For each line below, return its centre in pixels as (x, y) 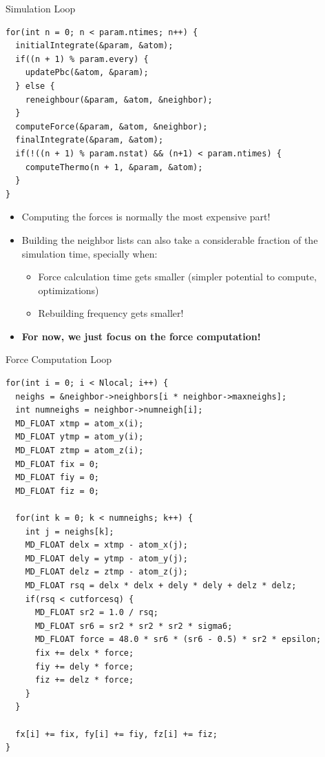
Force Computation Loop (59, 359)
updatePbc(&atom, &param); (87, 73)
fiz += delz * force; (84, 680)
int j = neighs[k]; (70, 531)
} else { (35, 86)
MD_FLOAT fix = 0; (57, 464)
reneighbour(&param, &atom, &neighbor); (119, 100)
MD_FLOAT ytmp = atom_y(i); (80, 437)
